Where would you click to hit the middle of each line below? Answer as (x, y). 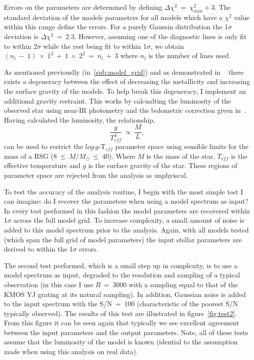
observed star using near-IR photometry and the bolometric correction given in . (125, 110)
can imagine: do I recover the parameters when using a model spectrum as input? (126, 201)
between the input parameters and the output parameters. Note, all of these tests (126, 332)
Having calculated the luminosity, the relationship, (80, 119)
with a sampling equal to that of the (183, 284)
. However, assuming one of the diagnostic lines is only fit (161, 36)
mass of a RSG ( (29, 156)
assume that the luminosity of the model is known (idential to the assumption (121, 342)
